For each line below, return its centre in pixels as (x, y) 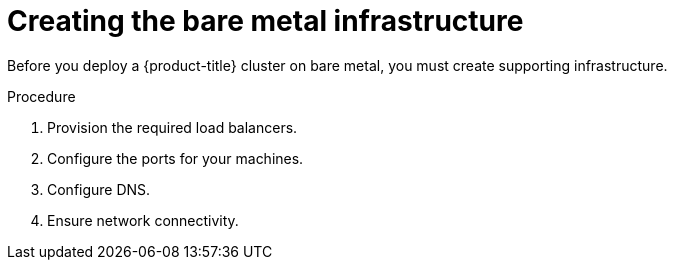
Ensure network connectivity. (143, 220)
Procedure (41, 96)
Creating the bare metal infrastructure (265, 21)
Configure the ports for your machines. (175, 158)
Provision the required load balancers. (172, 127)
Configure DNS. (99, 189)
